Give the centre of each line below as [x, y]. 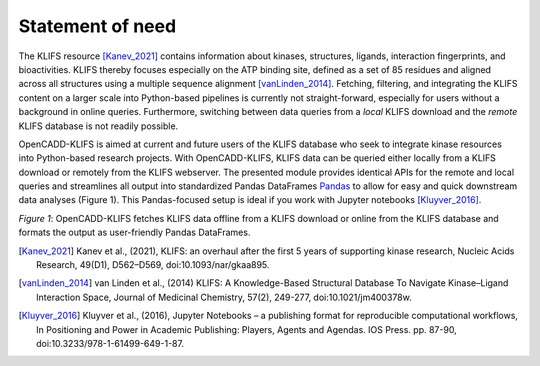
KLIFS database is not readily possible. [98, 126]
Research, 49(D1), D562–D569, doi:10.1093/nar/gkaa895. [153, 265]
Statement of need [97, 26]
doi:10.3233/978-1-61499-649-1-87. [110, 343]
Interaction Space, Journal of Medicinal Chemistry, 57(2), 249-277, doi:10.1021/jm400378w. [224, 297]
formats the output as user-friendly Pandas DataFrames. [134, 232]
